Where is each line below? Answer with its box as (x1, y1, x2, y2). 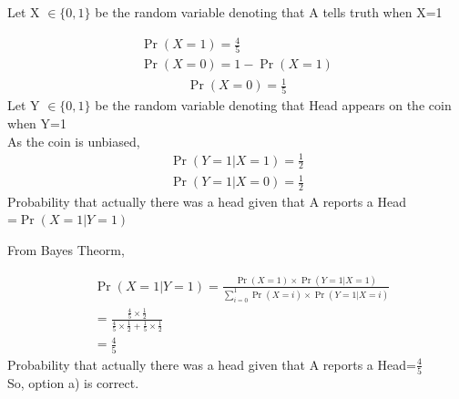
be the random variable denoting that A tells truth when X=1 (95, 3, 443, 21)
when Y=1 (7, 113, 66, 132)
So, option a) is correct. (7, 373, 139, 393)
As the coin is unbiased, (7, 131, 140, 150)
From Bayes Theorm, (7, 240, 125, 260)
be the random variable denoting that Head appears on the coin (95, 96, 452, 115)
